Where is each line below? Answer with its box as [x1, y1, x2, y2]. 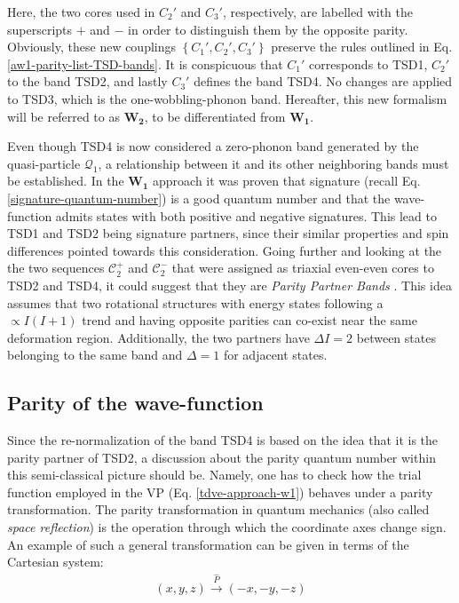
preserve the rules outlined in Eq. [271, 37, 453, 56]
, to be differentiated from [144, 107, 286, 125]
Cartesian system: [7, 552, 104, 571]
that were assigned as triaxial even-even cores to [171, 258, 434, 277]
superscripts [7, 20, 73, 38]
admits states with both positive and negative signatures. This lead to [55, 206, 437, 225]
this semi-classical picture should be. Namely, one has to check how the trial [7, 465, 422, 484]
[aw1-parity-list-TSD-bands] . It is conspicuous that [7, 54, 283, 73]
